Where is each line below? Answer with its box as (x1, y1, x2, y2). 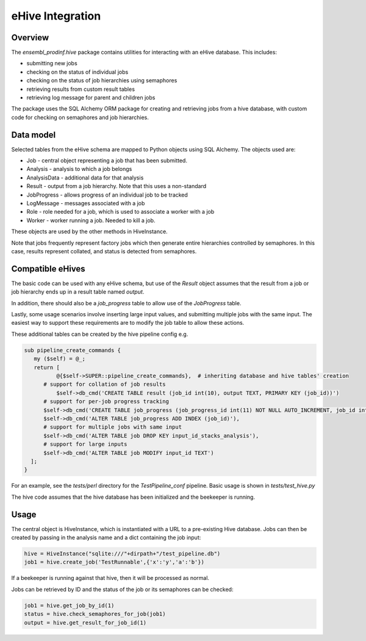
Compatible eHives (11, 263, 85, 274)
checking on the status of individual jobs (26, 68, 129, 76)
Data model (11, 129, 56, 140)
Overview (11, 32, 49, 43)
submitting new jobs (26, 60, 77, 67)
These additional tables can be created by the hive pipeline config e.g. (11, 330, 188, 338)
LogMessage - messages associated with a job (26, 200, 145, 207)
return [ (34, 364, 60, 371)
